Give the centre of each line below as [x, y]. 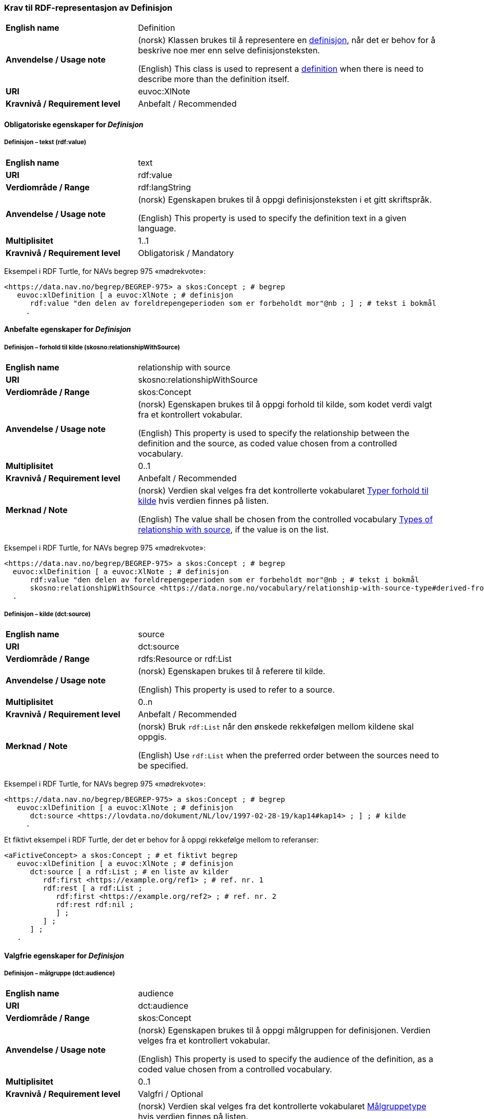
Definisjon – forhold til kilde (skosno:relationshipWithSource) [92, 347]
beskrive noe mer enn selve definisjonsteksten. [229, 51]
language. [157, 228]
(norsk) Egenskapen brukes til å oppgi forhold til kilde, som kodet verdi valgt [285, 405]
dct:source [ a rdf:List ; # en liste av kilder [129, 871]
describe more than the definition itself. [214, 79]
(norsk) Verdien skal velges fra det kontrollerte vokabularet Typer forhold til [283, 491]
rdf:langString [165, 187]
